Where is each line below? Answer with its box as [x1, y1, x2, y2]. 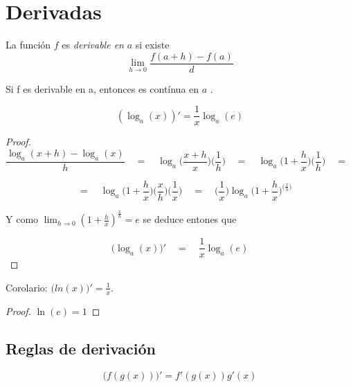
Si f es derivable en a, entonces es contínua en [6, 81, 199, 96]
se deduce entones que [143, 212, 237, 226]
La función [6, 37, 51, 52]
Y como [6, 212, 39, 226]
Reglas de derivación [6, 337, 156, 359]
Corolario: [6, 280, 48, 294]
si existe [135, 37, 170, 52]
